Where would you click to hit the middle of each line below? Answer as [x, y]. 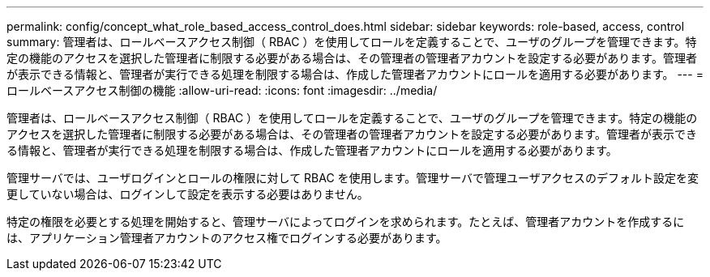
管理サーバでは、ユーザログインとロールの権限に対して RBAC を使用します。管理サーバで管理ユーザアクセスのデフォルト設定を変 [353, 178]
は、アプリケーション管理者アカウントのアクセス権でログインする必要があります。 [227, 238]
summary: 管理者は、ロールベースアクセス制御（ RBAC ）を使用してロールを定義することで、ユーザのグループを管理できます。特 [352, 42]
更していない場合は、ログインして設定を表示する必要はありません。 [188, 194]
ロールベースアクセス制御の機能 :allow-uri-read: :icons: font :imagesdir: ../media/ [222, 90]
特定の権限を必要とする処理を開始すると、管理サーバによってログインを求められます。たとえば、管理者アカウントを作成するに [346, 222]
